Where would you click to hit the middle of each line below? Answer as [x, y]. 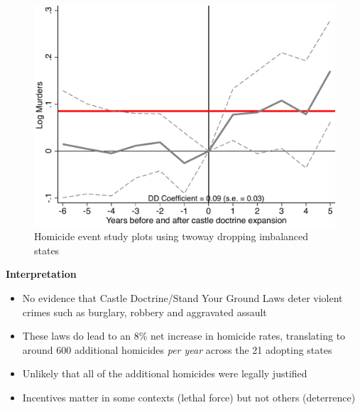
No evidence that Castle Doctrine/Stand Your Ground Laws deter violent [182, 297]
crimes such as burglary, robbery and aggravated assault [144, 312]
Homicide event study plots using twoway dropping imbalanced [171, 236]
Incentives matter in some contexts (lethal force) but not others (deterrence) [189, 397]
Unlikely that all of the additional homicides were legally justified [165, 373]
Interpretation [41, 274]
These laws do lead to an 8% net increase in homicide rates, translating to [184, 336]
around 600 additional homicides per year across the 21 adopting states [177, 349]
